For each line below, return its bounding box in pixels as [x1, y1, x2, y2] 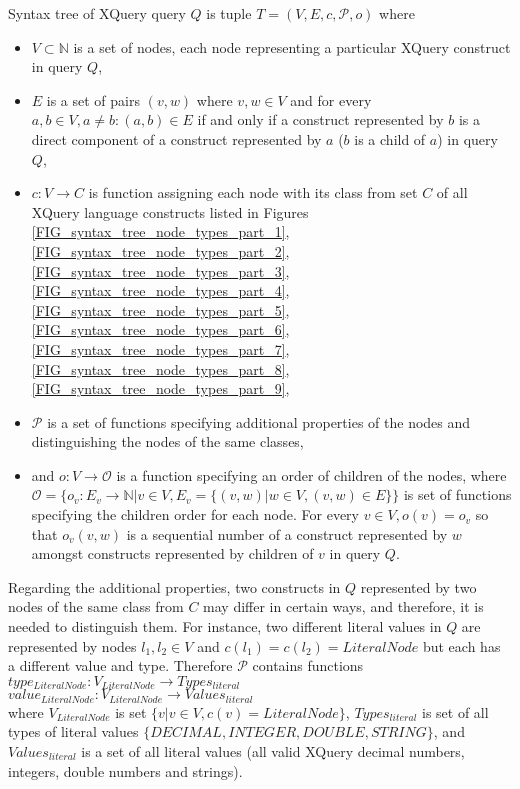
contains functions [252, 655, 364, 676]
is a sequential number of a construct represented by [126, 523, 448, 544]
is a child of [354, 128, 426, 149]
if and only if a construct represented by [197, 109, 444, 130]
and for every [290, 89, 372, 110]
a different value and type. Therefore [8, 655, 233, 676]
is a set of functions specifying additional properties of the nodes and [47, 411, 471, 432]
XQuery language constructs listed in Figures [31, 201, 309, 222]
